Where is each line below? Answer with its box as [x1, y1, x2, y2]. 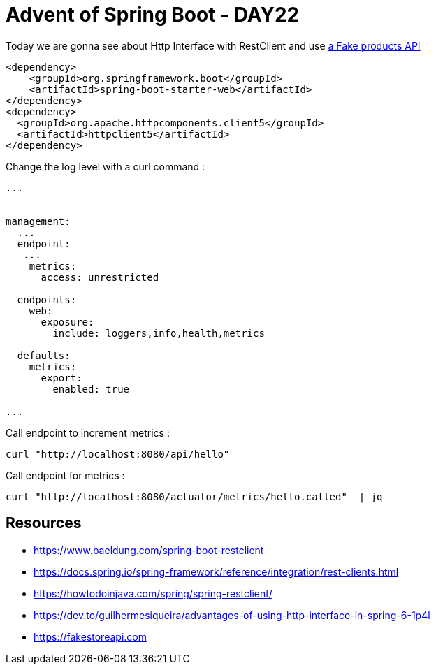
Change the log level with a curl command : [6, 160, 205, 173]
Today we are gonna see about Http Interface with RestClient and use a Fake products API [6, 39, 421, 52]
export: [41, 372, 82, 384]
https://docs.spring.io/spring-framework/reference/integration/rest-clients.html [34, 565, 399, 578]
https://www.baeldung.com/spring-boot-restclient [34, 544, 264, 556]
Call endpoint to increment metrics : [6, 426, 170, 439]
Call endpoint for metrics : [6, 469, 125, 481]
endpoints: [17, 293, 77, 305]
